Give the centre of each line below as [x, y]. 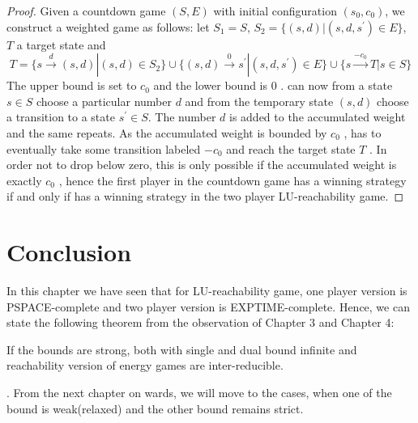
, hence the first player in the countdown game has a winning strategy [232, 180]
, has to [363, 132]
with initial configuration [275, 11]
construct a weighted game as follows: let [108, 26]
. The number [182, 117]
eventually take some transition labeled [104, 148]
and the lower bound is [211, 85]
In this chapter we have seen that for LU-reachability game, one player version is [207, 291]
